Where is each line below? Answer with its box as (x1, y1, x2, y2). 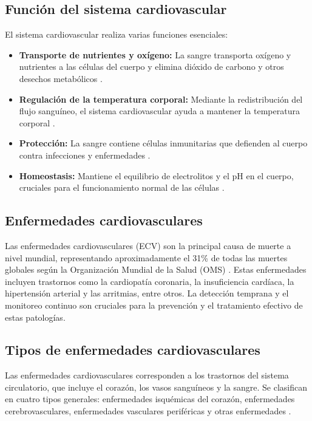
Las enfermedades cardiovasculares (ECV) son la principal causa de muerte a (5, 239, 291, 252)
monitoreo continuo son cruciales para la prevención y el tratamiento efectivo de (5, 298, 303, 311)
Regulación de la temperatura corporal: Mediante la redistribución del (19, 92, 303, 105)
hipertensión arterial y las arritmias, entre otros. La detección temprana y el (5, 287, 289, 299)
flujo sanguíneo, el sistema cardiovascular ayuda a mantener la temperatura (19, 104, 300, 117)
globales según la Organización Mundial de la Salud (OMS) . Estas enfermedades (5, 263, 307, 276)
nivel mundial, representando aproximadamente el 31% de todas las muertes (5, 251, 288, 264)
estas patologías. (5, 310, 66, 323)
